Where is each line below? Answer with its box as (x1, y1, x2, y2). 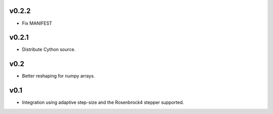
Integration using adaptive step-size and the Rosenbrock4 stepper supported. (22, 99, 184, 105)
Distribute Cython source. (22, 46, 76, 52)
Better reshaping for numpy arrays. (22, 73, 96, 79)
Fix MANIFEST (22, 20, 53, 26)
